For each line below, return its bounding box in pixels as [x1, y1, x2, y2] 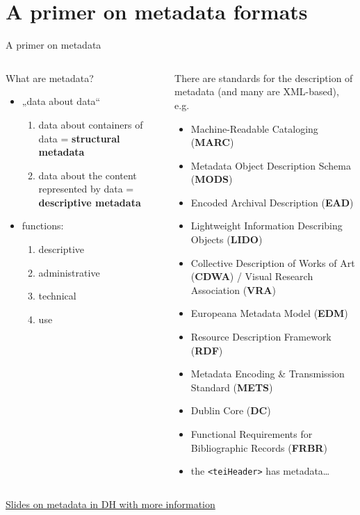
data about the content [38, 167, 137, 182]
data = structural [38, 131, 120, 145]
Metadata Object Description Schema [190, 158, 351, 172]
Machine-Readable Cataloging [190, 121, 318, 136]
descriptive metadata [38, 195, 141, 209]
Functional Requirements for [190, 427, 313, 441]
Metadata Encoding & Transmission [190, 366, 345, 381]
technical [38, 288, 76, 303]
